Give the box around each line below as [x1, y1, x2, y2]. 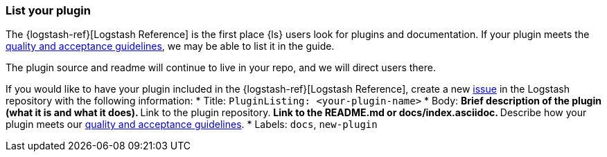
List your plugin [6, 3, 91, 17]
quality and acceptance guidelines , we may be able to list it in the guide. [6, 40, 335, 53]
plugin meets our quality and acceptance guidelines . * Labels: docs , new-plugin [6, 118, 378, 131]
